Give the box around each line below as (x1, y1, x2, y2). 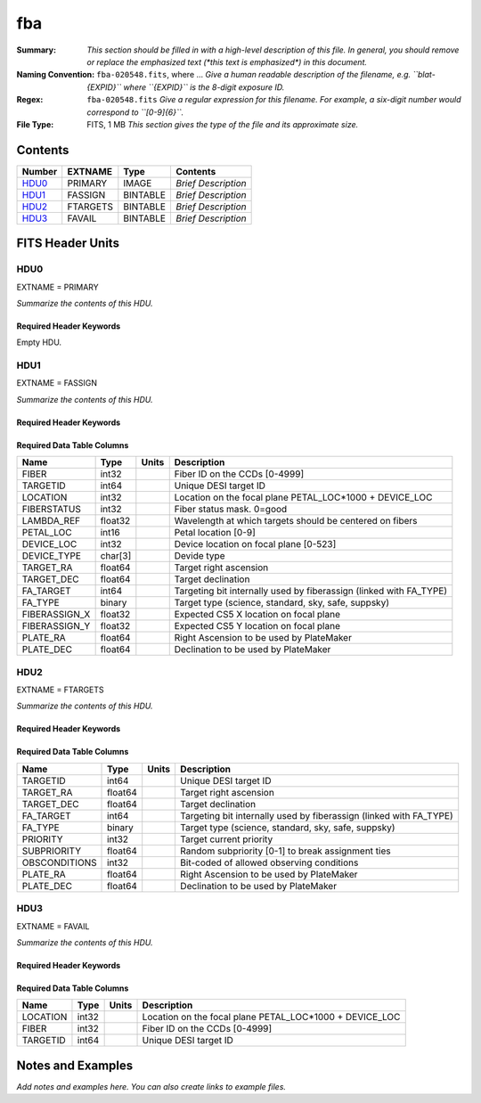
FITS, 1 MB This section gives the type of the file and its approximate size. (86, 118, 359, 129)
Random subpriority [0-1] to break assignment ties (179, 845, 391, 857)
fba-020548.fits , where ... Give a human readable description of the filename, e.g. (96, 69, 412, 80)
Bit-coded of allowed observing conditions (179, 856, 359, 869)
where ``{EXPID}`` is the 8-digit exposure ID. (123, 81, 285, 93)
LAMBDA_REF (21, 515, 80, 527)
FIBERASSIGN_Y (21, 620, 91, 633)
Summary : (16, 45, 57, 55)
